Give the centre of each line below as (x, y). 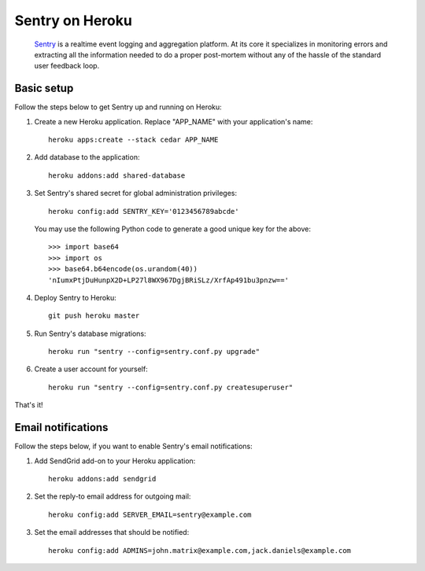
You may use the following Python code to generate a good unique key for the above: (172, 229)
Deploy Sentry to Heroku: (76, 297)
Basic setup (44, 88)
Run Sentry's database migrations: (90, 333)
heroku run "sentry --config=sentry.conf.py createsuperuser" (171, 387)
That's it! (29, 405)
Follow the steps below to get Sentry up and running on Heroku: (118, 107)
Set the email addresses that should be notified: (112, 532)
